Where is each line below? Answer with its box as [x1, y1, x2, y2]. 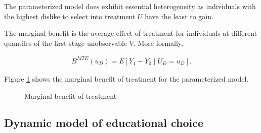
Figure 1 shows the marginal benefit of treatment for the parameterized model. [4, 73, 249, 84]
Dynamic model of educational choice [4, 115, 204, 130]
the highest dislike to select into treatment [4, 11, 136, 21]
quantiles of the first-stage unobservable [4, 37, 127, 48]
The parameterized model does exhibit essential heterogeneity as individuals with [4, 1, 256, 11]
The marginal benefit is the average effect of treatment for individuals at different [4, 28, 257, 38]
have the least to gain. [145, 11, 213, 21]
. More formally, [133, 37, 183, 48]
